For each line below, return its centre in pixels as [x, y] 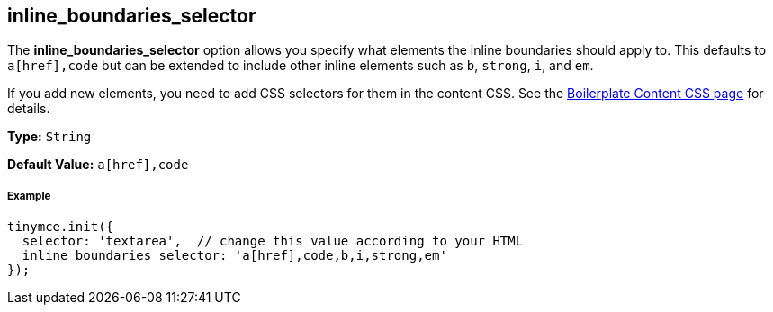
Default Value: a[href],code [98, 165]
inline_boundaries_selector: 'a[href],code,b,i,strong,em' [234, 256]
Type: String [49, 137]
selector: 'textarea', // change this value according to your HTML [273, 241]
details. [29, 109]
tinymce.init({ [61, 227]
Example [29, 196]
